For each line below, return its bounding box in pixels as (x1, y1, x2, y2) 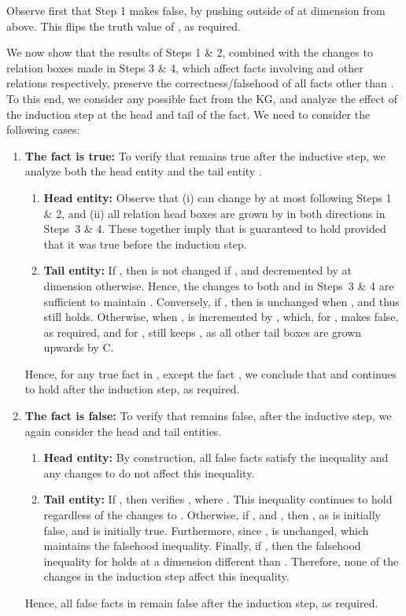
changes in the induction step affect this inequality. (43, 568, 290, 585)
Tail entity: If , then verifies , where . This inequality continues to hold (43, 491, 393, 507)
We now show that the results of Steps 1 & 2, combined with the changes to (6, 44, 373, 61)
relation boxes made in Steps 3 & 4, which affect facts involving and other (6, 59, 364, 76)
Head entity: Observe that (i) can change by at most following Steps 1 (43, 189, 392, 205)
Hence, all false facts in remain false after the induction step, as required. (24, 595, 378, 610)
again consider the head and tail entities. (24, 422, 222, 439)
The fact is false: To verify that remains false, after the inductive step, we (24, 408, 392, 424)
